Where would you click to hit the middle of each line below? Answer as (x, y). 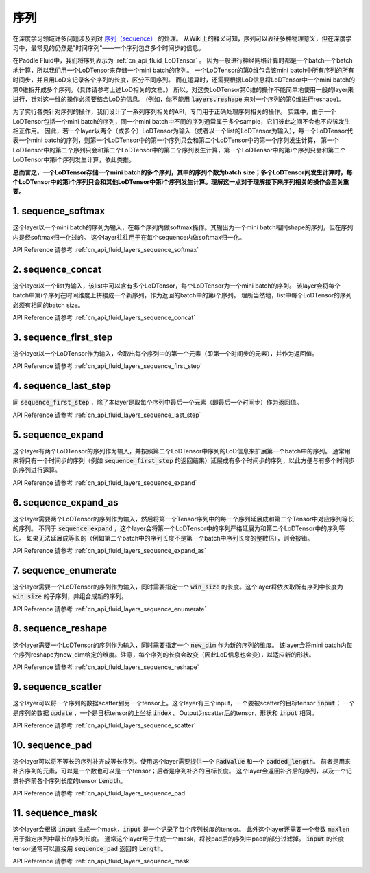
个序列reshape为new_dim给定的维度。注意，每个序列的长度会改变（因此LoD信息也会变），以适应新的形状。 (164, 654)
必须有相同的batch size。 (48, 305)
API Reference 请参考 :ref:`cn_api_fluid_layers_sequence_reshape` (106, 667)
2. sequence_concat (57, 269)
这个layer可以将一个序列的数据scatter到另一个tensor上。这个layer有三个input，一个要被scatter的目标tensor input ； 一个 (184, 703)
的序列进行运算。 (37, 470)
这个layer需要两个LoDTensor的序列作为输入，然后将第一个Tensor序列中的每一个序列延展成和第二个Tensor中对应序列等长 (183, 519)
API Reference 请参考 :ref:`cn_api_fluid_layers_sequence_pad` (100, 793)
